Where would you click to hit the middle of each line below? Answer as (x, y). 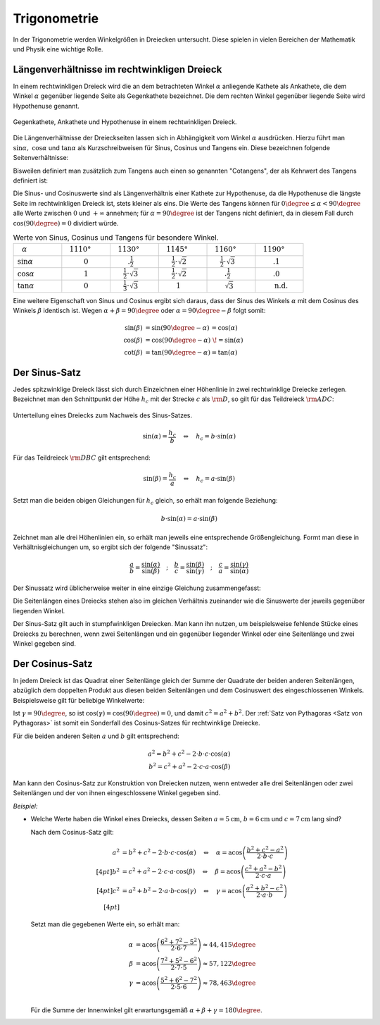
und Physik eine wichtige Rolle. (58, 49)
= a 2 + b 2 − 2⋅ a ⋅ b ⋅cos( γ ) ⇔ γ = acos (182, 890)
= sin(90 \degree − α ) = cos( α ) (192, 328)
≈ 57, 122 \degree (229, 964)
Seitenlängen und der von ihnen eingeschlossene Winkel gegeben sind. (117, 793)
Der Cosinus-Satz (53, 664)
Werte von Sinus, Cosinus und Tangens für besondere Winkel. (116, 238)
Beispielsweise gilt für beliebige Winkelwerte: (79, 700)
